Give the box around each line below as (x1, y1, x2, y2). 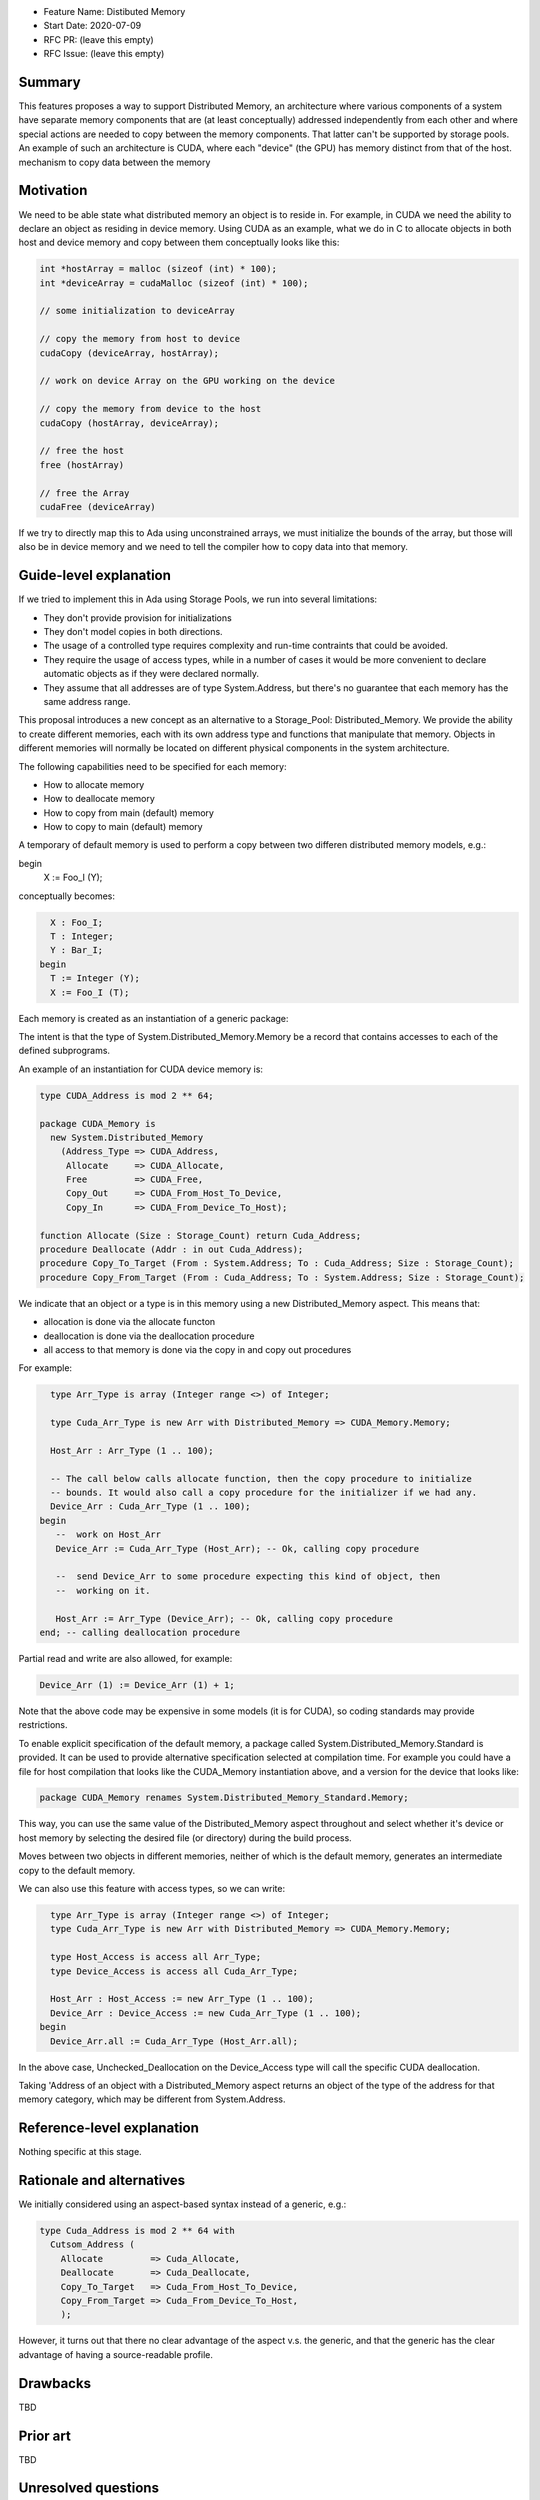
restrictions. (18, 1719, 69, 1731)
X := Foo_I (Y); (43, 871, 103, 884)
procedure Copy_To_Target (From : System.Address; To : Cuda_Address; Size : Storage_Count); (39, 1258, 515, 1269)
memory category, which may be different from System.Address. (18, 2093, 286, 2105)
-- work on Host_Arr (55, 1529, 162, 1540)
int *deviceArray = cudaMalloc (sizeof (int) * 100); (39, 277, 309, 289)
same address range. (43, 695, 131, 707)
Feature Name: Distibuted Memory (43, 6, 186, 17)
